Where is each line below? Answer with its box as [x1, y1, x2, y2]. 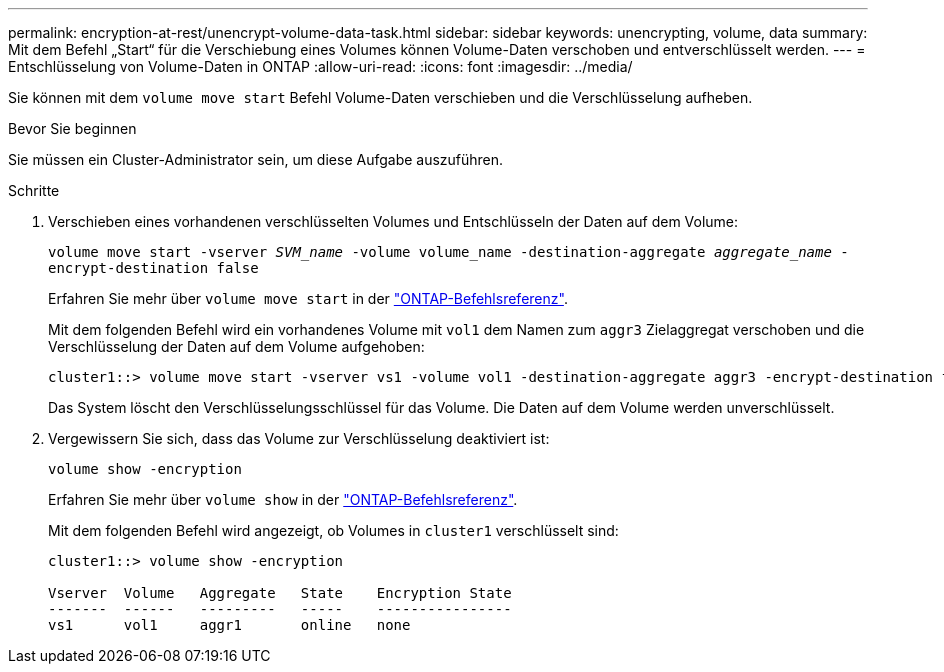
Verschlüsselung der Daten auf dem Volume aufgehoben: [48, 338, 425, 355]
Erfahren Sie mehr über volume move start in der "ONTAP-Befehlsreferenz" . [48, 290, 568, 307]
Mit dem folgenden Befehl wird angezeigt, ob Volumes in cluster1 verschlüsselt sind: [48, 522, 619, 539]
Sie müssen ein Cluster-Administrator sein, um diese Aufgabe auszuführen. [8, 151, 504, 168]
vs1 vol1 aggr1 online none [48, 617, 411, 633]
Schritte [8, 182, 60, 199]
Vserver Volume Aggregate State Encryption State [48, 585, 512, 601]
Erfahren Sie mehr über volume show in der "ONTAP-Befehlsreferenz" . [48, 491, 518, 508]
